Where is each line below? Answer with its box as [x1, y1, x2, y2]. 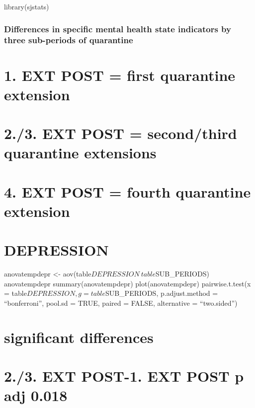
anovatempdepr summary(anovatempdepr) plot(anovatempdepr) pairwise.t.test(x [4, 278, 251, 288]
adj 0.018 [4, 385, 68, 406]
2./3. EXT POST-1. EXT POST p [4, 366, 244, 386]
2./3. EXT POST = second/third [4, 123, 237, 143]
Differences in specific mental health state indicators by [4, 22, 231, 35]
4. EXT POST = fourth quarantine [4, 181, 251, 202]
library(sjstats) [4, 1, 49, 11]
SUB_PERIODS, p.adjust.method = [105, 288, 218, 298]
